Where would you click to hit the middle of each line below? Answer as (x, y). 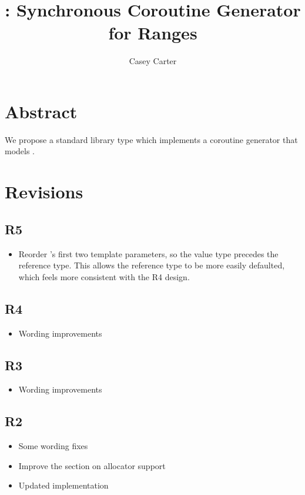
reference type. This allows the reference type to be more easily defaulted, (152, 265)
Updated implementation (63, 485)
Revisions (44, 192)
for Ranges (153, 33)
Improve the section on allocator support (92, 465)
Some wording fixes (53, 446)
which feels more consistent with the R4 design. (104, 276)
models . (20, 151)
